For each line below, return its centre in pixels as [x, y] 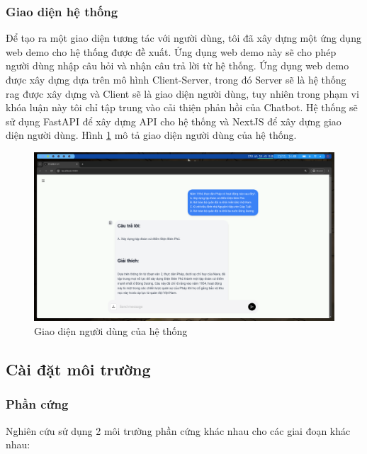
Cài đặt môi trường [78, 369]
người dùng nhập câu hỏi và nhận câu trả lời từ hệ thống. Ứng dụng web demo [177, 66]
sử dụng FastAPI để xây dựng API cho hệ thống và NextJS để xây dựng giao [174, 121]
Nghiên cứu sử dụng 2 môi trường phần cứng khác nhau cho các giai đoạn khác [178, 430]
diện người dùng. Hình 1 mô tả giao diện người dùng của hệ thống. [151, 135]
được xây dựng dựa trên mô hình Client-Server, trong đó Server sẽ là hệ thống [176, 79]
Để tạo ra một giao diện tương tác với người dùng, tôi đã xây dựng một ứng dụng [183, 38]
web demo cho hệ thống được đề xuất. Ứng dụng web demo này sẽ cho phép [171, 51]
